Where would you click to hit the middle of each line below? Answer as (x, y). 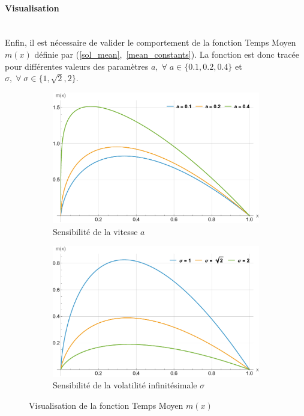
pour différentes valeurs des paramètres (77, 66)
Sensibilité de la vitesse (95, 231)
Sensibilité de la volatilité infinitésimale (125, 385)
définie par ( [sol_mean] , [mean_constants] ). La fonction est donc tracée (167, 54)
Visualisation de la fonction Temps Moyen (106, 405)
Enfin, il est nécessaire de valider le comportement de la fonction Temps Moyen (151, 42)
